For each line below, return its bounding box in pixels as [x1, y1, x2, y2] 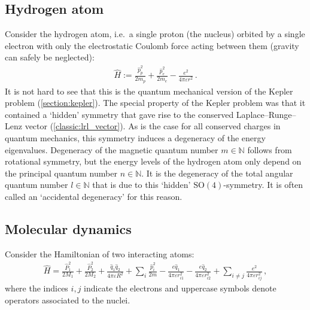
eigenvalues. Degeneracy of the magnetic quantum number [5, 143, 218, 156]
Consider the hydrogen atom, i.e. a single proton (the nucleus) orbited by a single [5, 28, 305, 40]
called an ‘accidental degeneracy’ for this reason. [5, 190, 183, 202]
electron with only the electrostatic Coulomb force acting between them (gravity [5, 39, 299, 51]
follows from [247, 143, 292, 156]
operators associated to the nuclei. [5, 293, 130, 306]
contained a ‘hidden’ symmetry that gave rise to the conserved [5, 108, 234, 120]
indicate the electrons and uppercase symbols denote [84, 282, 276, 294]
